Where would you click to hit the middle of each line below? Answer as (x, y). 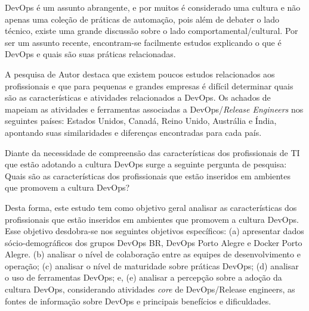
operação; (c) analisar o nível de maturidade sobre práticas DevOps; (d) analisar (152, 265)
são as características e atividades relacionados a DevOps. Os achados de (138, 97)
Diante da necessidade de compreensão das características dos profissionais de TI (152, 152)
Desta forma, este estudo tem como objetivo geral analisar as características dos (151, 207)
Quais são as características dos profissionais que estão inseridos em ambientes (148, 175)
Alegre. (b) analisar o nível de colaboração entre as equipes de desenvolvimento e (153, 254)
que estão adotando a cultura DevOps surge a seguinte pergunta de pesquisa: (146, 164)
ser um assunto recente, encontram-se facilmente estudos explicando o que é (143, 42)
